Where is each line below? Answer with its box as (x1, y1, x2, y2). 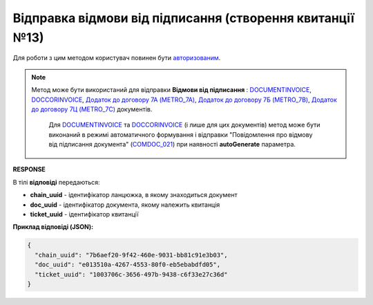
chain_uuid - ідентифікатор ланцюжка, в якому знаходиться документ (30, 191, 238, 199)
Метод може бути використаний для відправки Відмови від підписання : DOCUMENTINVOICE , (31, 86, 312, 94)
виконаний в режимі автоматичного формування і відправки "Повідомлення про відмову (48, 130, 313, 138)
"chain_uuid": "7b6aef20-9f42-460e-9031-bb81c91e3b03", (35, 251, 228, 259)
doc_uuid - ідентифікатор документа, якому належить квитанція (30, 201, 220, 209)
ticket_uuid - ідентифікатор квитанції (30, 210, 139, 219)
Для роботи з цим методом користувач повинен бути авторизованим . (12, 54, 221, 62)
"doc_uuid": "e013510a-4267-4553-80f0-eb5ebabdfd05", (35, 261, 221, 269)
